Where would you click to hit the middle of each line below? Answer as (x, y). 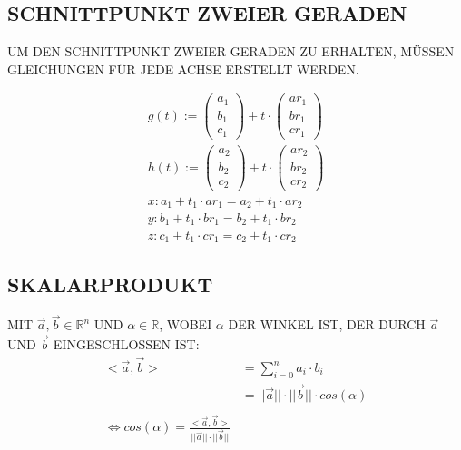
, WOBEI (186, 324)
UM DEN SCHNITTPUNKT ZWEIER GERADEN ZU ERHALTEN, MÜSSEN (231, 51)
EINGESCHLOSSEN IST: (126, 344)
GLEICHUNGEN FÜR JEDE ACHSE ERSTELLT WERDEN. (183, 68)
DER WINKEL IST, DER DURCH (327, 324)
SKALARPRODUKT (110, 284)
